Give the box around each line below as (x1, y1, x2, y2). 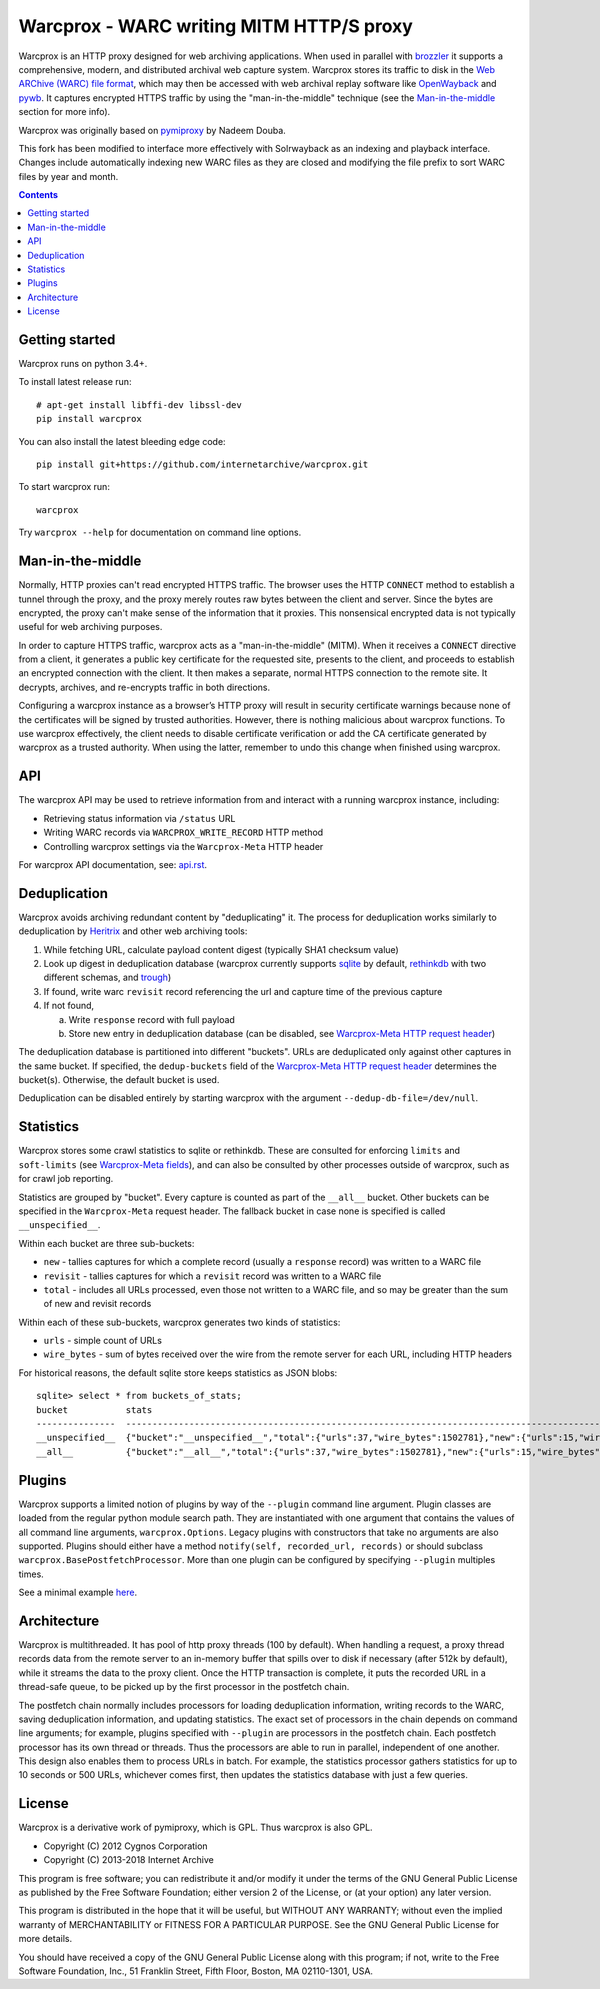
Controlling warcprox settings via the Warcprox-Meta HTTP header (43, 840, 324, 852)
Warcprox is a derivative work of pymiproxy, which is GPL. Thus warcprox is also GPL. (18, 1821, 374, 1834)
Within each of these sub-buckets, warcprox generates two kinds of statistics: (18, 1316, 341, 1328)
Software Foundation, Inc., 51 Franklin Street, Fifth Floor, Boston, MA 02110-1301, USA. (18, 1965, 374, 1977)
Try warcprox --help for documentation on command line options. (18, 526, 302, 539)
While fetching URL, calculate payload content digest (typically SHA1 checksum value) (43, 943, 399, 955)
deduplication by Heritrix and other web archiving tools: (18, 925, 248, 937)
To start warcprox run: (18, 481, 110, 493)
